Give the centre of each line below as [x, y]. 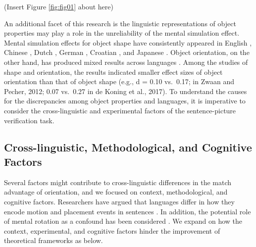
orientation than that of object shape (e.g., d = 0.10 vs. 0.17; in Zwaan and [119, 81]
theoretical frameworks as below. [53, 240]
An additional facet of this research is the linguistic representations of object [120, 23]
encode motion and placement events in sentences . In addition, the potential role [128, 211]
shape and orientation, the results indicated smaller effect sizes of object [113, 72]
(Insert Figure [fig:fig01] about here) [59, 6]
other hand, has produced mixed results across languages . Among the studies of [126, 62]
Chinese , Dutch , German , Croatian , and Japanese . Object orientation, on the [127, 52]
